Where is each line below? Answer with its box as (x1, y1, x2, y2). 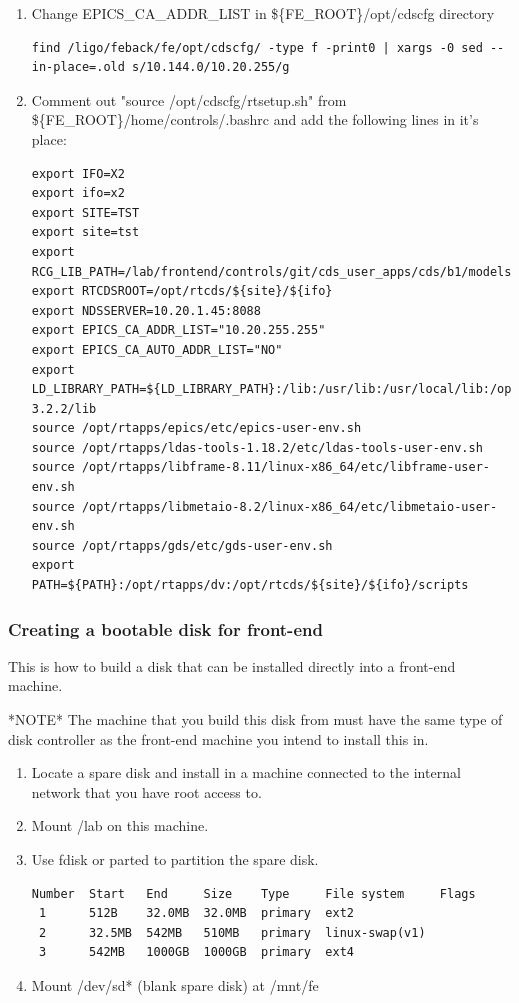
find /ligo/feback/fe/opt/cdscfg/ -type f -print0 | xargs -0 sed (31, 40, 483, 55)
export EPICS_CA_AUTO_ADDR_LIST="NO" (31, 342, 283, 357)
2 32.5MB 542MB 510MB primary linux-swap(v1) (38, 925, 426, 940)
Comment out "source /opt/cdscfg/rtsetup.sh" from (31, 89, 347, 110)
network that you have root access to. (31, 781, 262, 802)
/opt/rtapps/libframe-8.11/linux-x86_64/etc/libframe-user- (81, 460, 490, 475)
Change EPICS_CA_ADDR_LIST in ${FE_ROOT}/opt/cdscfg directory (31, 3, 495, 23)
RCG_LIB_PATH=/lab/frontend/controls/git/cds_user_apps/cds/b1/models (31, 264, 512, 279)
